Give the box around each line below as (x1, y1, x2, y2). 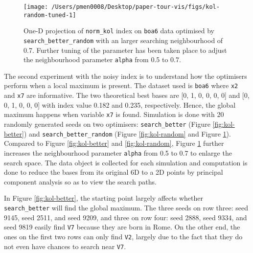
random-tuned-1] (23, 11, 76, 19)
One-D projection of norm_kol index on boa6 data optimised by (23, 25, 214, 36)
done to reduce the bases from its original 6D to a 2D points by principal (4, 167, 223, 177)
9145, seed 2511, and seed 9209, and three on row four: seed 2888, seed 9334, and (4, 212, 247, 222)
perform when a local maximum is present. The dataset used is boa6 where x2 (4, 80, 238, 91)
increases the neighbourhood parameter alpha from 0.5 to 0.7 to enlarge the (4, 147, 232, 158)
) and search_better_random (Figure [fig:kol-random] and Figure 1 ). (23, 128, 231, 138)
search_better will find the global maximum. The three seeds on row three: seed (4, 202, 248, 212)
